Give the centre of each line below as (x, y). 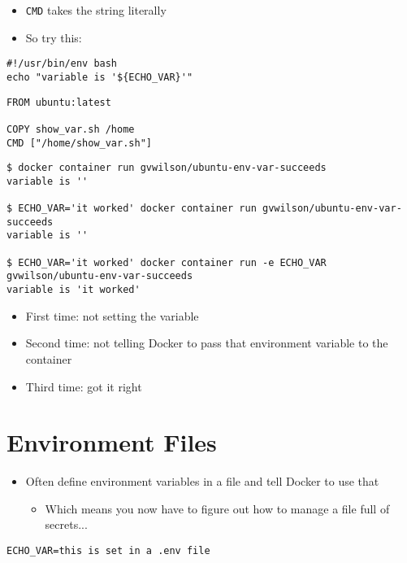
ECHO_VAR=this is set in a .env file (108, 551)
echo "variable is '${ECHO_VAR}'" (100, 77)
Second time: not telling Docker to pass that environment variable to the (207, 343)
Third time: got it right (84, 386)
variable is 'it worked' (74, 290)
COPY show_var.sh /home (71, 129)
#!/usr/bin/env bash (62, 64)
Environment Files (112, 442)
